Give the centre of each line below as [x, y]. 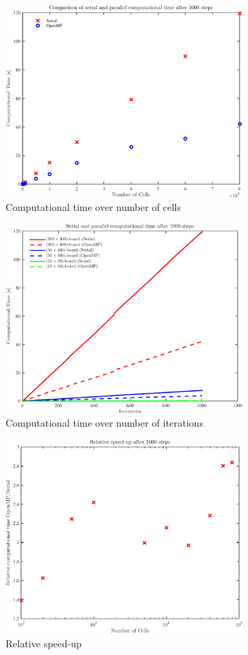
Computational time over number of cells [93, 207]
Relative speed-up [44, 643]
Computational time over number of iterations [104, 423]
